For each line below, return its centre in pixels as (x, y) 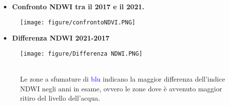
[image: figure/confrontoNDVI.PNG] (78, 22)
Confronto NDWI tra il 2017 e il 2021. (78, 6)
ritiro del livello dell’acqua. (60, 98)
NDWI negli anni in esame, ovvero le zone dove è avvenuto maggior (121, 88)
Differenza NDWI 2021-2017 (61, 38)
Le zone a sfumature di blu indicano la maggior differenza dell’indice (123, 79)
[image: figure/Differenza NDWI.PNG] (81, 53)
